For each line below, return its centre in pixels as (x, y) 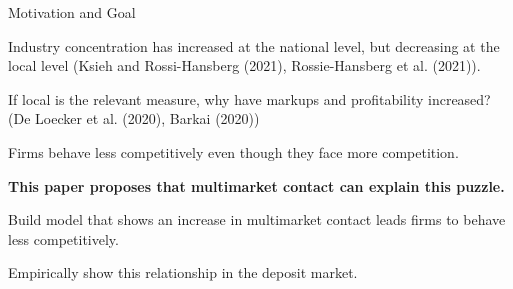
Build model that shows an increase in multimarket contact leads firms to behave (257, 219)
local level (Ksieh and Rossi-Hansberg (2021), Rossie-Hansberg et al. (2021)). (244, 65)
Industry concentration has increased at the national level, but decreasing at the (254, 45)
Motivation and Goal (72, 12)
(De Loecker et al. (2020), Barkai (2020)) (134, 118)
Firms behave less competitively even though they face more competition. (233, 151)
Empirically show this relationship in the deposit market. (183, 272)
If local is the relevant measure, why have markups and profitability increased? (249, 98)
